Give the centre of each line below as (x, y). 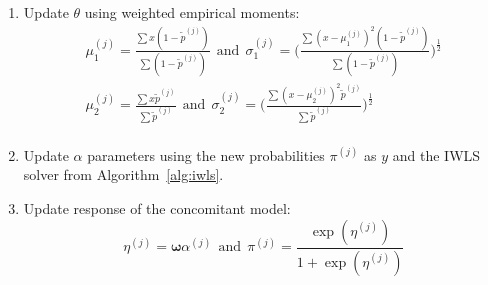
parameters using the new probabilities (206, 154)
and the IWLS (436, 154)
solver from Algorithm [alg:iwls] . (123, 174)
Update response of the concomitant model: (157, 208)
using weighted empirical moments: (192, 12)
